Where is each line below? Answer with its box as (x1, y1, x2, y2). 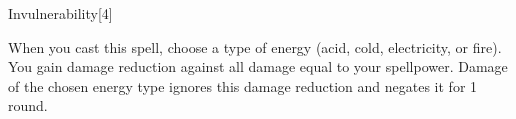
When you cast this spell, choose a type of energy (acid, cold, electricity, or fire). (8, 36, 502, 57)
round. (8, 95, 48, 116)
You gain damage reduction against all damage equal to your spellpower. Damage (8, 56, 508, 77)
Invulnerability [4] (8, 3, 113, 23)
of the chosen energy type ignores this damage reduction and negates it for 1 (8, 75, 478, 96)
